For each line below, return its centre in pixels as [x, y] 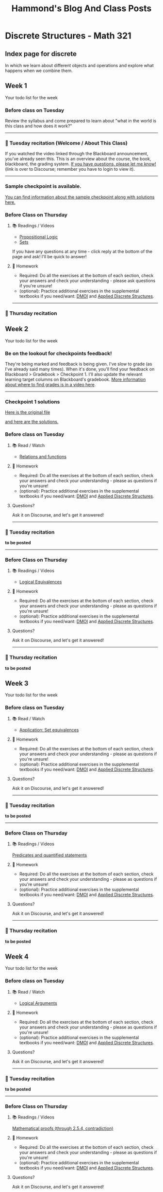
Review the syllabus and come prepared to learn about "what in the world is [81, 121]
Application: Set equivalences [49, 729]
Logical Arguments [38, 1003]
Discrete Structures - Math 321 [68, 36]
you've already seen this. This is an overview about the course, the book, [78, 159]
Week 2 [17, 329]
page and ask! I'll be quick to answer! [49, 257]
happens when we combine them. [39, 71]
